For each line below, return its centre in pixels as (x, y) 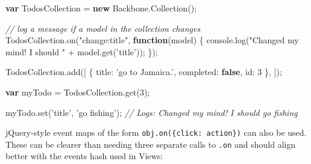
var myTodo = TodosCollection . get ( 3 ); (78, 92)
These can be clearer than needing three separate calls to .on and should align (151, 144)
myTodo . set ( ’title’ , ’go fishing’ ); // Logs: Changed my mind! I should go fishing (152, 112)
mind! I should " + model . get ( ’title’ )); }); (82, 51)
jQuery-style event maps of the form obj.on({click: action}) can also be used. (156, 132)
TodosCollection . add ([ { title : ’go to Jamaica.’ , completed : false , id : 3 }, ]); (144, 72)
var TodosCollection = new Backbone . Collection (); (101, 8)
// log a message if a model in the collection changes (103, 28)
